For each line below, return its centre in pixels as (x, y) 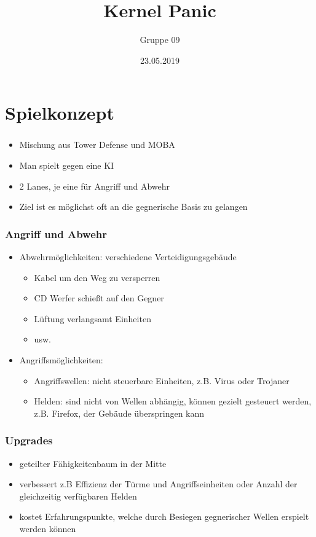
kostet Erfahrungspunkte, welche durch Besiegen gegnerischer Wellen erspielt (164, 516)
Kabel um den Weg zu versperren (97, 277)
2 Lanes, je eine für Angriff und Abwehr (95, 186)
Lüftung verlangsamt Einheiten (93, 318)
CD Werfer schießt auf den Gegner (99, 298)
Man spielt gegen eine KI (67, 165)
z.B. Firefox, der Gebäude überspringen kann (119, 413)
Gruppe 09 (160, 40)
